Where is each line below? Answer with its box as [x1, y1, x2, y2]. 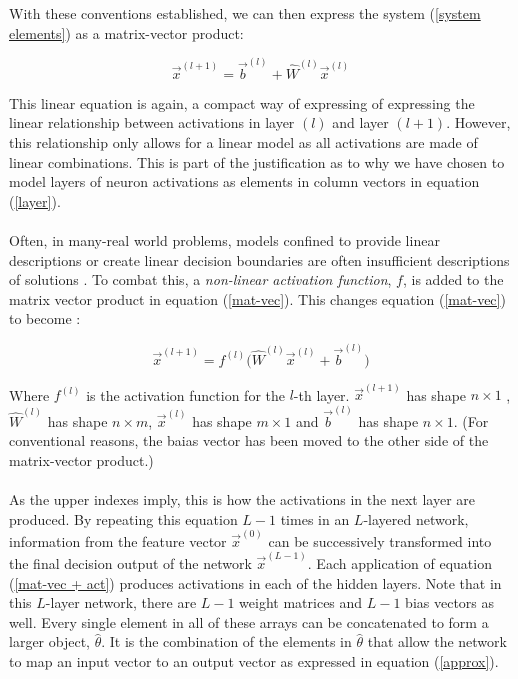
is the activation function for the [86, 384, 285, 405]
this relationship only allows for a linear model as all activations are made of [9, 132, 478, 153]
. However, [446, 112, 511, 133]
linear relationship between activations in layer [9, 112, 295, 133]
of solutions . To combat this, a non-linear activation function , [9, 269, 392, 290]
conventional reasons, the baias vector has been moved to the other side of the [9, 430, 489, 451]
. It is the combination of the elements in [101, 631, 352, 652]
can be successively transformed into [268, 530, 492, 551]
